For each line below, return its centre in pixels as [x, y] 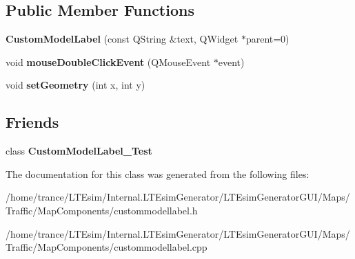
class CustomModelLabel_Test [79, 151]
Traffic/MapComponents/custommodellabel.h [102, 210]
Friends [32, 122]
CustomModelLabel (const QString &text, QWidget [122, 39]
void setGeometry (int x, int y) [75, 85]
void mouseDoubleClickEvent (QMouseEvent [108, 61]
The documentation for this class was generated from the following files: [158, 173]
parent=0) [267, 39]
